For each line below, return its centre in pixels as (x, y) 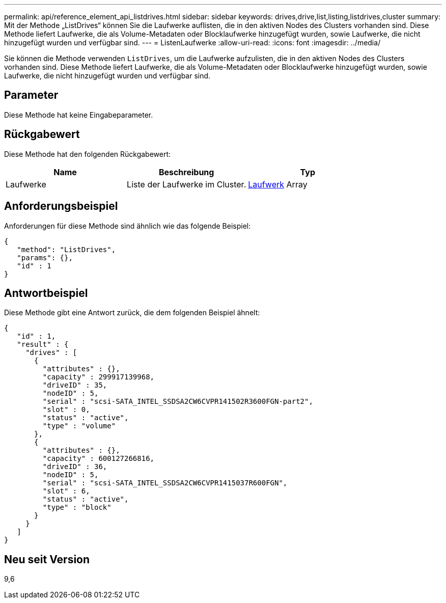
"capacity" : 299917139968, (99, 377)
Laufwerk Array (278, 184)
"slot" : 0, (66, 410)
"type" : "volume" (79, 426)
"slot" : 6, (66, 491)
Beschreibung (186, 172)
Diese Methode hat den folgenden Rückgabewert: (88, 154)
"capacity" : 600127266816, (99, 459)
